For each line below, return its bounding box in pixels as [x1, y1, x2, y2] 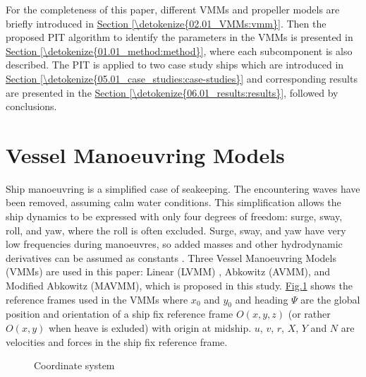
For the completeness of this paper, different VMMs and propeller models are [6, 2, 340, 16]
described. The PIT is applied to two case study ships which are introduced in [6, 57, 344, 72]
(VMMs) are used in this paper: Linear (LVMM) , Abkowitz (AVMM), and [6, 264, 331, 279]
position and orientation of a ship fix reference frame [6, 306, 233, 321]
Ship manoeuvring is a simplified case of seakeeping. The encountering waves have [6, 181, 360, 196]
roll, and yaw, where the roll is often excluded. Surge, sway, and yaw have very [6, 222, 346, 237]
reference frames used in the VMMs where [6, 292, 188, 306]
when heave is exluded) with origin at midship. [48, 321, 252, 335]
